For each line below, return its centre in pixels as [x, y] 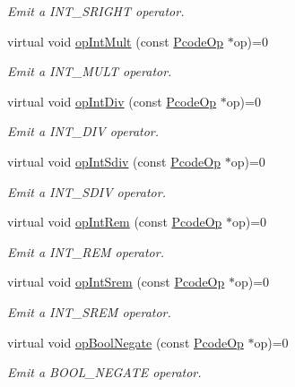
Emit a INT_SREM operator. [89, 311]
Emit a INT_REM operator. [86, 251]
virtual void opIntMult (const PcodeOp [116, 41]
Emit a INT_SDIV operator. [87, 191]
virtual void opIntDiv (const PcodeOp [112, 101]
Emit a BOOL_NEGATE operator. [104, 372]
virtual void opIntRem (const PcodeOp [115, 222]
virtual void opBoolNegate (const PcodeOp [126, 342]
